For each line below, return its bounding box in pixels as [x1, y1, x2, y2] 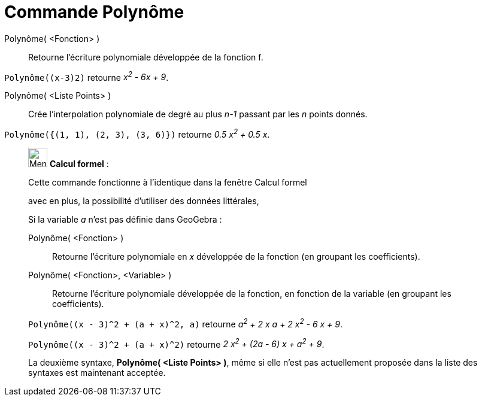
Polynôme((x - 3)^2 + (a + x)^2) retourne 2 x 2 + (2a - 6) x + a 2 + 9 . [28, 337, 325, 350]
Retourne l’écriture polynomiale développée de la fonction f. [28, 51, 263, 62]
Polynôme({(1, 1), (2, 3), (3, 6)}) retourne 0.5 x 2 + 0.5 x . [4, 127, 270, 140]
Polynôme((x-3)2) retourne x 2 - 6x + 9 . [4, 70, 169, 83]
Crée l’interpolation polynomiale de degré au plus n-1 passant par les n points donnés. [28, 109, 368, 120]
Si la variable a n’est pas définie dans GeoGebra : [28, 214, 222, 225]
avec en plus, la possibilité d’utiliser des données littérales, [28, 196, 259, 206]
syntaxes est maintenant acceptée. [28, 367, 166, 378]
